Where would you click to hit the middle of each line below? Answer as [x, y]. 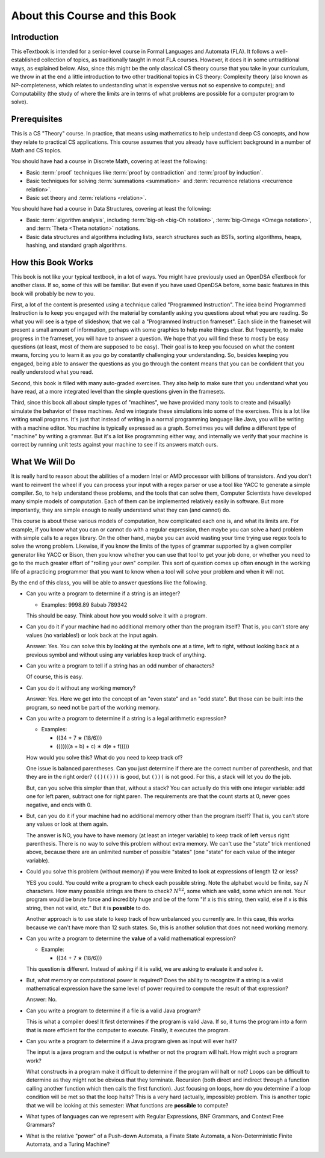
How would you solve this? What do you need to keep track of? [104, 757]
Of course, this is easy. [55, 677]
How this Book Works [52, 262]
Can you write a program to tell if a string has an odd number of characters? [120, 666]
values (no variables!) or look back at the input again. [92, 635]
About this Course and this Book [94, 16]
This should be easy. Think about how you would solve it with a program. [117, 616]
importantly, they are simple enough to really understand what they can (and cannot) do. [121, 510]
